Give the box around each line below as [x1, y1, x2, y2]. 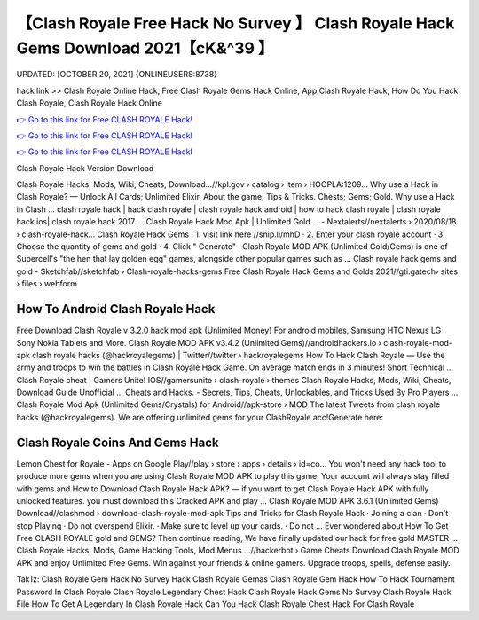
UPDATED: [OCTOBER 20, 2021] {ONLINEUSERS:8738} [16, 69, 217, 80]
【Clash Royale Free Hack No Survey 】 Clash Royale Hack [16, 13, 455, 33]
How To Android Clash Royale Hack [16, 302, 216, 317]
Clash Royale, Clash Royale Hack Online [16, 98, 163, 108]
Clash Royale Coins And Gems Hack [16, 435, 219, 450]
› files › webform [16, 279, 77, 289]
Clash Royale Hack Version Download [16, 162, 154, 173]
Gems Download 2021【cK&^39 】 [16, 38, 274, 58]
